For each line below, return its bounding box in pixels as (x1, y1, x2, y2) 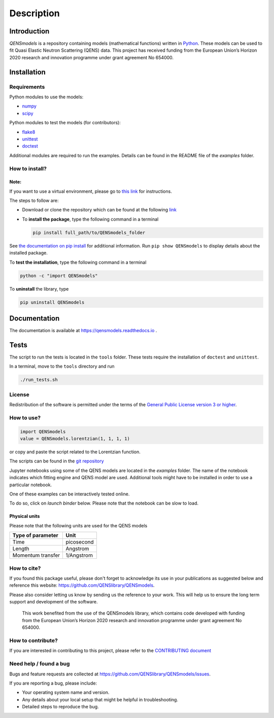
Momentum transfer (12, 552, 60, 559)
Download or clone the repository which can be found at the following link (22, 207, 177, 213)
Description (9, 8, 60, 19)
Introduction (9, 27, 50, 35)
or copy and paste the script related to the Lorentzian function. (9, 449, 141, 455)
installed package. (9, 250, 48, 256)
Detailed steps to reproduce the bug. (22, 704, 99, 710)
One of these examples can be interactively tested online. (9, 491, 130, 497)
